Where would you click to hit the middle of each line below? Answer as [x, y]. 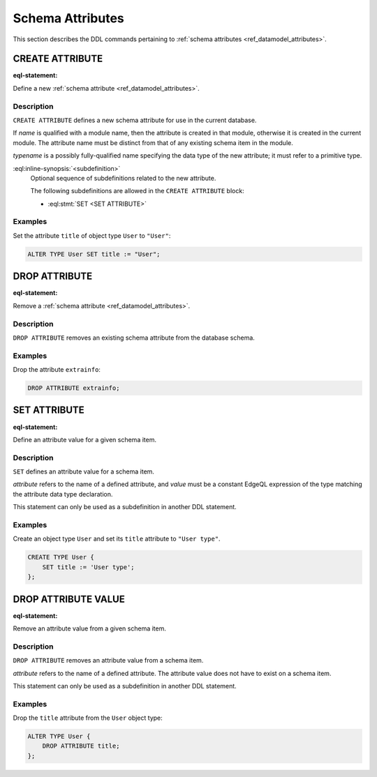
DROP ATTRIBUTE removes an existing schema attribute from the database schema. [134, 338]
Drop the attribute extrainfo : [57, 370]
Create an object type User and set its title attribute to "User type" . [117, 539]
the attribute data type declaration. [63, 494]
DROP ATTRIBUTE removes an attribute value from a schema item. [108, 661]
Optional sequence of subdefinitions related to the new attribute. [123, 178]
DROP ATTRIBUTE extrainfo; [74, 388]
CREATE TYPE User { [61, 557]
